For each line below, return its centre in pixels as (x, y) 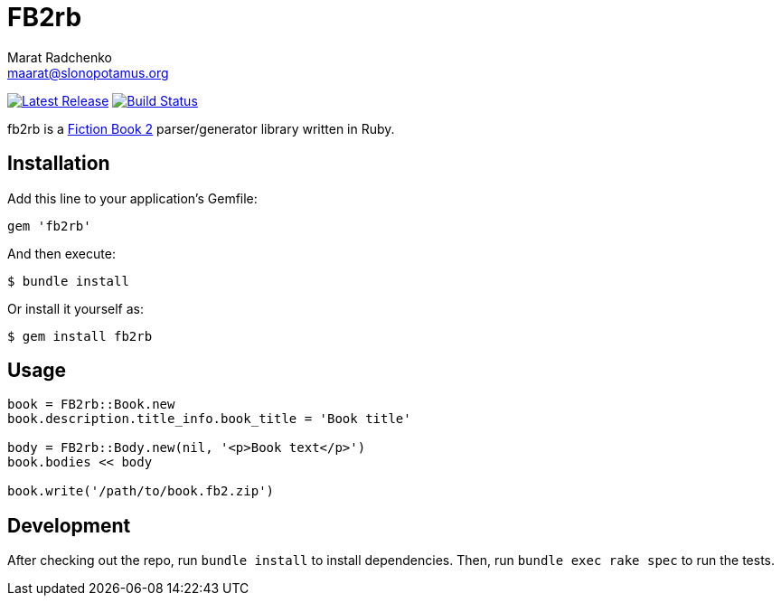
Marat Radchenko (60, 57)
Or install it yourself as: (75, 308)
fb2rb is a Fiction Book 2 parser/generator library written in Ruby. (201, 128)
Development (69, 525)
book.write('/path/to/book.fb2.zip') (141, 491)
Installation (59, 164)
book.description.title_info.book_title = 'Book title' (209, 419)
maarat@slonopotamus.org (88, 72)
